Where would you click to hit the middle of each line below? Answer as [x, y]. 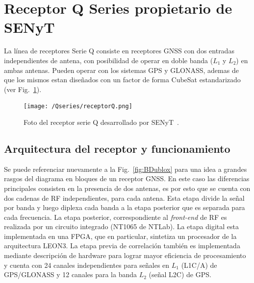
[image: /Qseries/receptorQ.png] [78, 106]
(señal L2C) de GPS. [180, 274]
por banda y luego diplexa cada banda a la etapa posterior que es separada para [125, 207]
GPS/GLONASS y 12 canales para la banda [71, 274]
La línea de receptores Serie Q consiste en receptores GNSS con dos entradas [119, 51]
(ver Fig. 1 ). [23, 89]
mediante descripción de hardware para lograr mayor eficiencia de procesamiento [125, 255]
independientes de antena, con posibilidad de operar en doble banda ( [109, 60]
